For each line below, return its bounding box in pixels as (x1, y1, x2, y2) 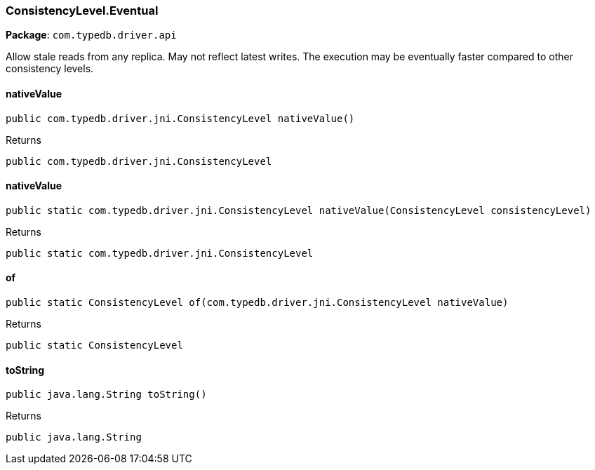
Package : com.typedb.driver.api (6, 29, 177, 41)
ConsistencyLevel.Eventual (6, 4, 159, 18)
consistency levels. (6, 62, 94, 75)
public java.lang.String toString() (6, 389, 207, 401)
